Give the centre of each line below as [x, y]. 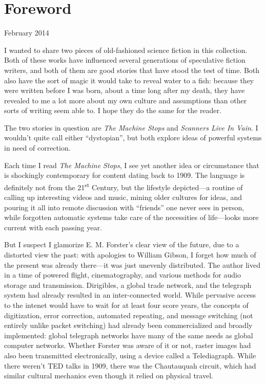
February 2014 [27, 33]
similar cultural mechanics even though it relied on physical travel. [109, 376]
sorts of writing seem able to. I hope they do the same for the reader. [113, 110]
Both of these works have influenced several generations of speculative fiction [125, 60]
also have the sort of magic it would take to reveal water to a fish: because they [129, 80]
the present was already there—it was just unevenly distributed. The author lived [132, 264]
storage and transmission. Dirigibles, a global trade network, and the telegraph [128, 285]
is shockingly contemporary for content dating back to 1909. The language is [125, 175]
